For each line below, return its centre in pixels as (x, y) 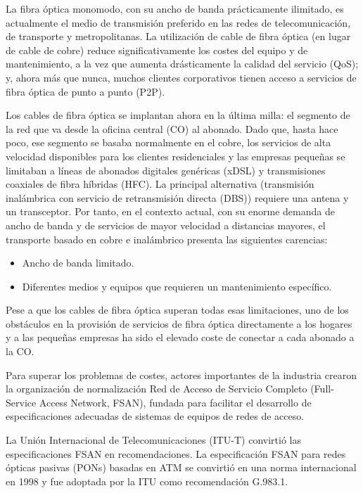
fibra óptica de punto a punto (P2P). (85, 91)
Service (21, 402)
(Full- (322, 389)
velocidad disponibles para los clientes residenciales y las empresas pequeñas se (176, 156)
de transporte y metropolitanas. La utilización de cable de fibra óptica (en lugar (178, 36)
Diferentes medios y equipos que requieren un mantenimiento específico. (177, 286)
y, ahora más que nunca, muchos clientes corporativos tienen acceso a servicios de (181, 77)
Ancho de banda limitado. (78, 263)
